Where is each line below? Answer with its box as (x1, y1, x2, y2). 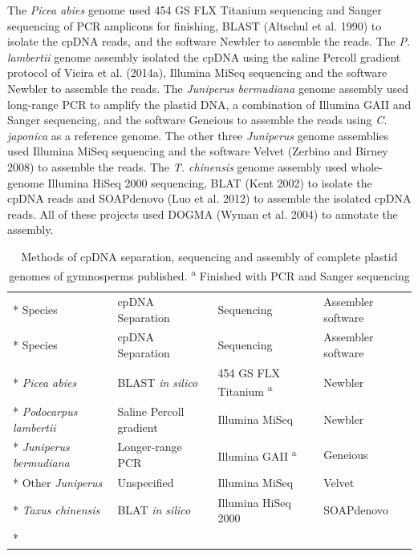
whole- (351, 158, 383, 175)
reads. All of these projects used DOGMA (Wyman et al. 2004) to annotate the (7, 205, 398, 222)
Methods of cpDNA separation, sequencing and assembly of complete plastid (21, 248, 398, 264)
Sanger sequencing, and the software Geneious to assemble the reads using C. (7, 111, 388, 128)
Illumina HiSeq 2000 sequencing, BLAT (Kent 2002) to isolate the (47, 174, 372, 191)
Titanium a (217, 381, 273, 400)
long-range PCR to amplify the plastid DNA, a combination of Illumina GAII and (7, 95, 412, 112)
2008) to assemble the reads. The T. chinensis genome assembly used (7, 158, 347, 175)
